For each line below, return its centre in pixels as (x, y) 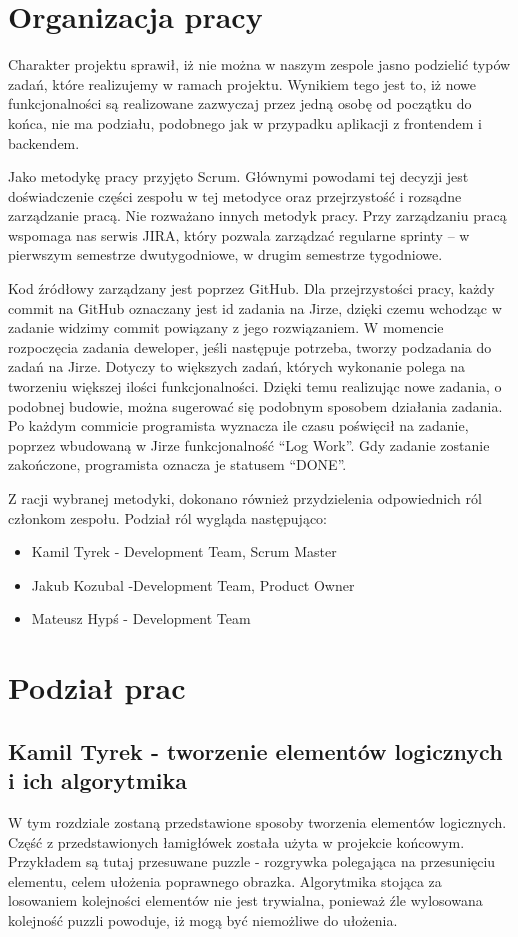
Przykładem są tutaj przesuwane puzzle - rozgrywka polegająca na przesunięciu (252, 861)
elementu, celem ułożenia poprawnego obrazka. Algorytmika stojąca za (225, 880)
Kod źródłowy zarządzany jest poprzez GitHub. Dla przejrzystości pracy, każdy (251, 288)
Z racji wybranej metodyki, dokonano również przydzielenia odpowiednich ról (245, 498)
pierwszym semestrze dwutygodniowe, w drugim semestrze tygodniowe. (225, 254)
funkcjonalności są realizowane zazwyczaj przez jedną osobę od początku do (240, 103)
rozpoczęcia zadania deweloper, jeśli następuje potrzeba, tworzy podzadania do (250, 346)
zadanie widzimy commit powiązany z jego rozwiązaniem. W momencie (226, 327)
